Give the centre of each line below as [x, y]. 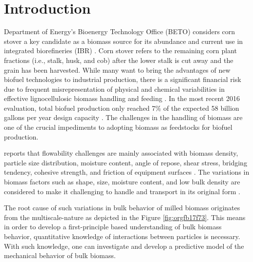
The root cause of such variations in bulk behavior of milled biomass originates [122, 208]
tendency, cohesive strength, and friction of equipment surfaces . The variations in [127, 172]
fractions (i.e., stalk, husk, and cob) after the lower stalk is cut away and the [119, 60]
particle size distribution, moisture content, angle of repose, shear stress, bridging [126, 162]
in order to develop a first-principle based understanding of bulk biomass [113, 227]
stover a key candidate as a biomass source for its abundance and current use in [124, 41]
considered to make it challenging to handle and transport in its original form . [122, 191]
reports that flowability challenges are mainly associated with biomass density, [121, 153]
